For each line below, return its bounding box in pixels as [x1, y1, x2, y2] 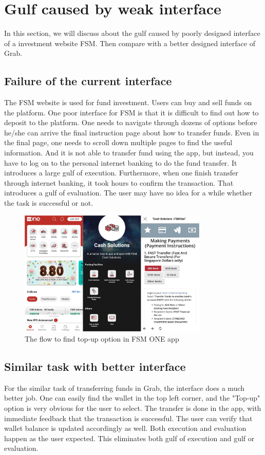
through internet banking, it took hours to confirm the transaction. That [4, 177, 234, 188]
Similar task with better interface [4, 358, 186, 374]
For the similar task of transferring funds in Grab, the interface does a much [4, 382, 245, 393]
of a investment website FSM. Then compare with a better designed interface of [4, 37, 255, 48]
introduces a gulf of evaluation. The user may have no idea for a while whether [4, 187, 252, 198]
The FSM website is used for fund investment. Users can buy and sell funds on [4, 97, 252, 108]
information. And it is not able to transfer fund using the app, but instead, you [4, 147, 254, 158]
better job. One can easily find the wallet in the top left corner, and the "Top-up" [4, 392, 260, 403]
